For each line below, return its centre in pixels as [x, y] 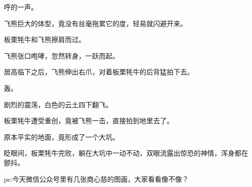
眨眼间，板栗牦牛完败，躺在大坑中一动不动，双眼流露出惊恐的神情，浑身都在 [126, 153]
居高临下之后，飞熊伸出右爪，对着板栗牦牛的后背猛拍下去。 [99, 72]
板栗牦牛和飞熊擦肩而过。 [45, 39]
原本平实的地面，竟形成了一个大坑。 [62, 137]
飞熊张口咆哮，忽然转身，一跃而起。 [62, 55]
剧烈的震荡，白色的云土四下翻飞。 [58, 104]
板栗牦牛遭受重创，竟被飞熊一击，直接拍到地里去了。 [89, 121]
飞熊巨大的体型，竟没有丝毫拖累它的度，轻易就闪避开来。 [95, 23]
